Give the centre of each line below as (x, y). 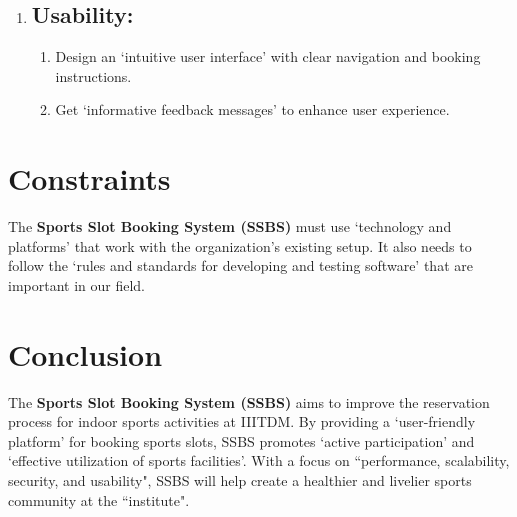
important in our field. (77, 284)
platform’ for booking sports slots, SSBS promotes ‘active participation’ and (241, 440)
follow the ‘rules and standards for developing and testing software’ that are (240, 265)
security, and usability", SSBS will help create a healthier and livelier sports (240, 479)
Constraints (89, 178)
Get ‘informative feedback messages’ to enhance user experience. (252, 109)
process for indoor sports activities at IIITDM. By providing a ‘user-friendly (242, 421)
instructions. (93, 75)
